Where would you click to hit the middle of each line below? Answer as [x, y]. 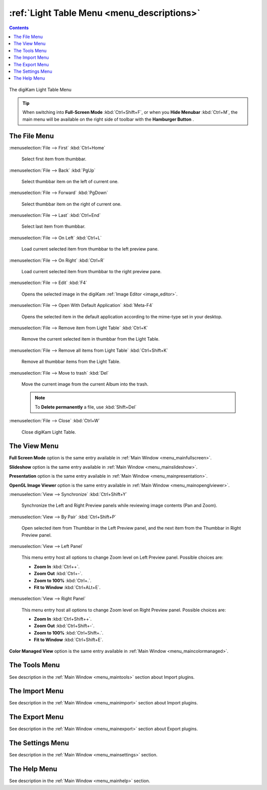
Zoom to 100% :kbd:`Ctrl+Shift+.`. [69, 633]
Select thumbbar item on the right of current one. [72, 204]
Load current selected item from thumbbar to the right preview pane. [91, 272]
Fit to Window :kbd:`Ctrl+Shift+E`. [68, 640]
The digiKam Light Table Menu [40, 90]
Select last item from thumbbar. [54, 226]
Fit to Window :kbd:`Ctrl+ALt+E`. [67, 587]
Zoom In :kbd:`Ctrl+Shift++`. [63, 619]
